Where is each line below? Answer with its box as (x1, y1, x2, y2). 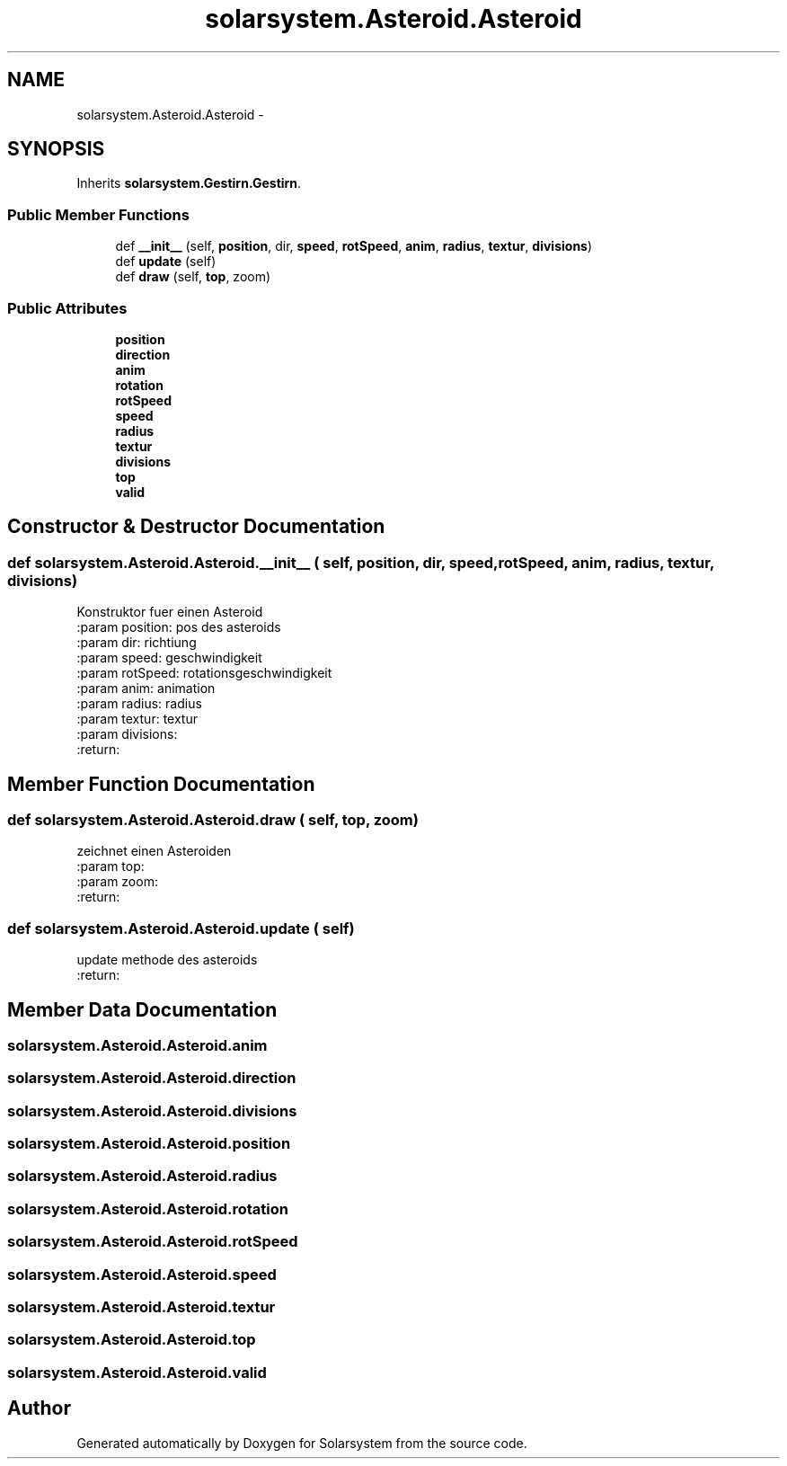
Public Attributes (7, 298, 128, 317)
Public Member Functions (7, 205, 190, 224)
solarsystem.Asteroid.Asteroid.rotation (7, 1199, 288, 1218)
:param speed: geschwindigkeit (76, 650, 262, 666)
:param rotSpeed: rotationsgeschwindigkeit (76, 665, 332, 681)
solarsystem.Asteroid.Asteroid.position (7, 1134, 291, 1153)
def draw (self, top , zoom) (115, 269, 271, 285)
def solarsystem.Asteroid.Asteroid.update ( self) (7, 919, 355, 937)
